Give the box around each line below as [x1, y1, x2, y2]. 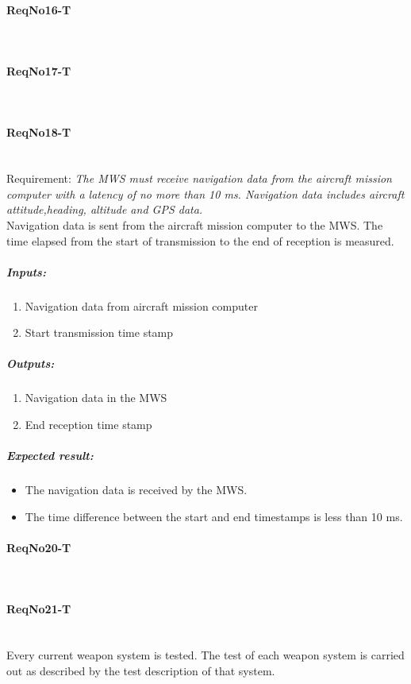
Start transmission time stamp [25, 324, 174, 341]
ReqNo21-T [6, 601, 71, 617]
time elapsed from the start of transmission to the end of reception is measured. [6, 232, 394, 249]
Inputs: [6, 263, 46, 280]
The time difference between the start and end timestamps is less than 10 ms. [25, 508, 403, 524]
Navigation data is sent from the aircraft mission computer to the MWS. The [6, 216, 383, 233]
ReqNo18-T [6, 124, 71, 141]
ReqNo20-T [6, 539, 71, 555]
